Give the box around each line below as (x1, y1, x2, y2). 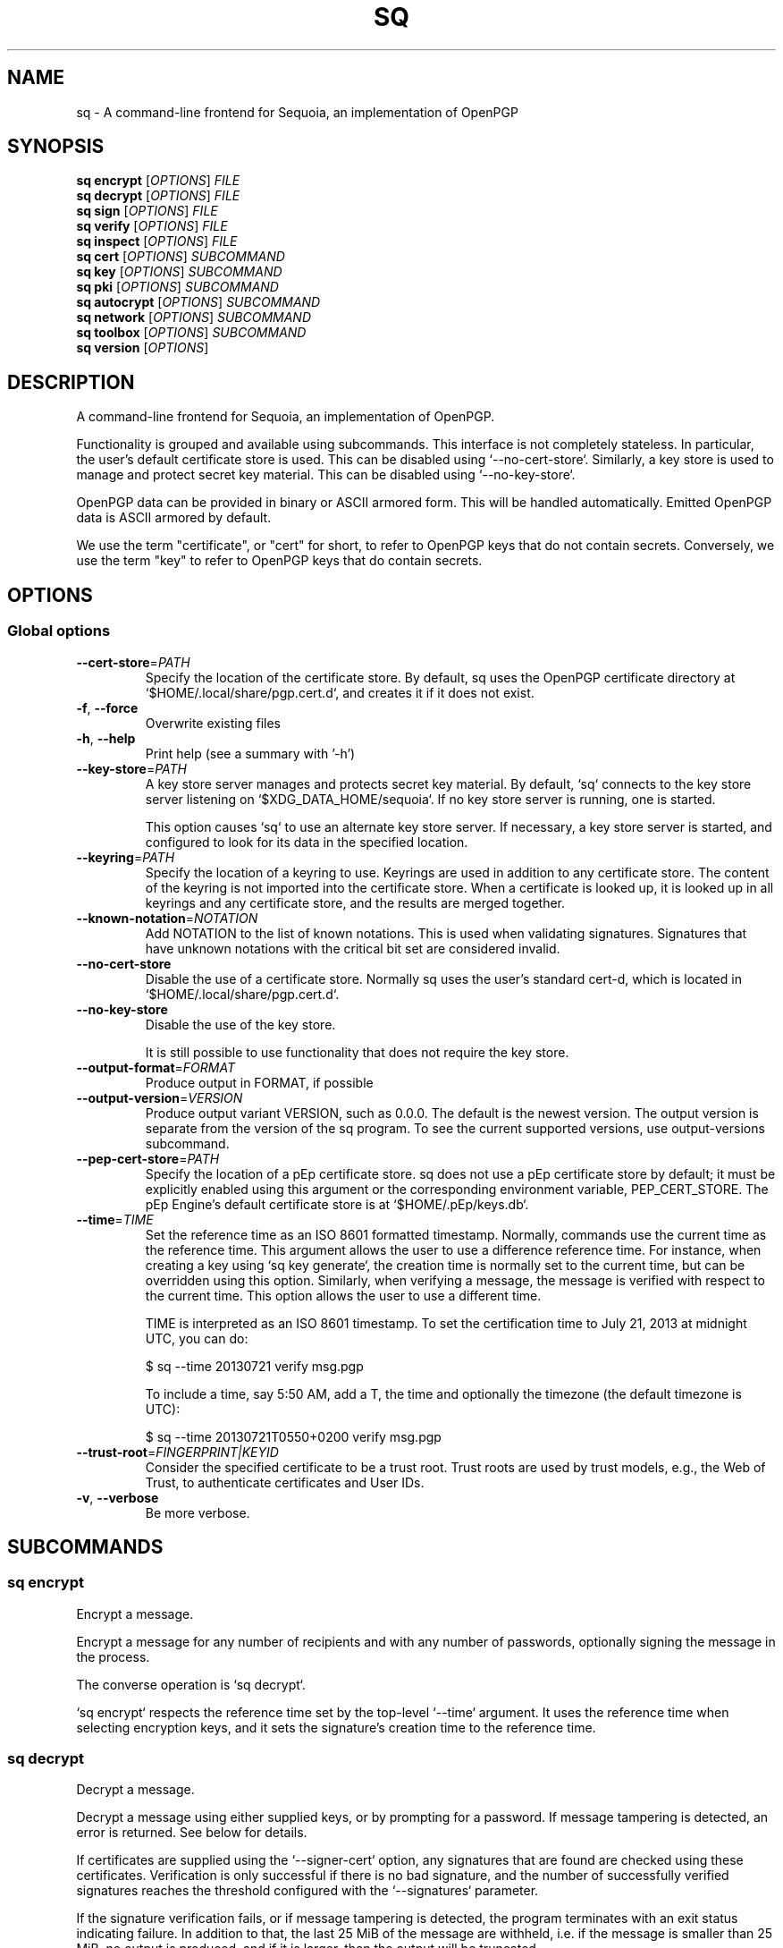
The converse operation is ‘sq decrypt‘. (76, 1676, 306, 1692)
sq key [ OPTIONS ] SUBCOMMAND (76, 264, 282, 280)
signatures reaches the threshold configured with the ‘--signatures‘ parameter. (76, 1883, 539, 1899)
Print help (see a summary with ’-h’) (145, 745, 356, 761)
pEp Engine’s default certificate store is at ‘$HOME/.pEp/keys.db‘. (145, 1196, 529, 1212)
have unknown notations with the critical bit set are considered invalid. (145, 940, 560, 956)
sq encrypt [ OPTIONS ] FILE (76, 173, 240, 189)
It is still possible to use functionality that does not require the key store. (145, 1044, 569, 1060)
